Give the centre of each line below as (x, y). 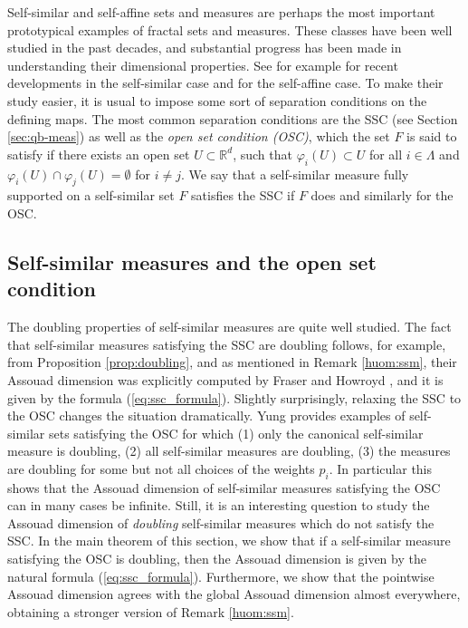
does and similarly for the (382, 195)
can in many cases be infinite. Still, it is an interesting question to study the (219, 505)
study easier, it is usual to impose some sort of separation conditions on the (217, 100)
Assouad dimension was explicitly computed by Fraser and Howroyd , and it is (225, 379)
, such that (263, 154)
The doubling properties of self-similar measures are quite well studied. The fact (229, 327)
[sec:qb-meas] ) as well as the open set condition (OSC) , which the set (199, 136)
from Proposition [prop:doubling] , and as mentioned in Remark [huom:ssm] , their (232, 362)
